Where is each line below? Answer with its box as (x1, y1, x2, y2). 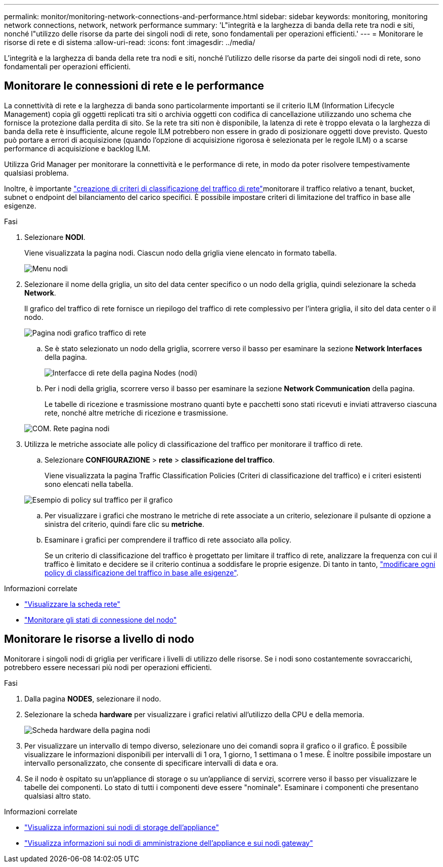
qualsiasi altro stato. (24, 791, 91, 800)
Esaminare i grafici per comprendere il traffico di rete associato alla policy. (45, 535, 291, 544)
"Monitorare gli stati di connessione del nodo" (24, 615, 177, 624)
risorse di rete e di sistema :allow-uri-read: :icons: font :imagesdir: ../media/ (4, 38, 255, 47)
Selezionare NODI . (24, 232, 85, 241)
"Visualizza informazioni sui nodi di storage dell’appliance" (24, 822, 219, 832)
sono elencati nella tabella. (45, 479, 134, 488)
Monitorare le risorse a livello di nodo (4, 633, 194, 646)
